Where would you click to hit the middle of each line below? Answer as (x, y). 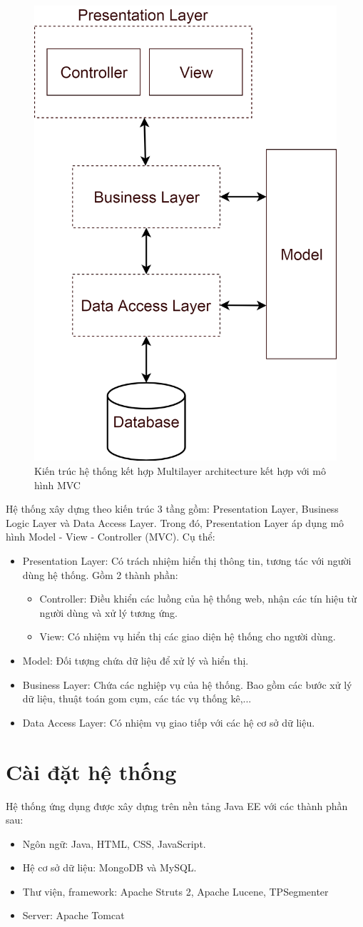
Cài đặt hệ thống (91, 771)
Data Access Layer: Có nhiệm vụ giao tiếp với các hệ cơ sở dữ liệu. (169, 722)
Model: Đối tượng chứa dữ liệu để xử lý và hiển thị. (136, 661)
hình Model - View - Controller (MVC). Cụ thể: (111, 537)
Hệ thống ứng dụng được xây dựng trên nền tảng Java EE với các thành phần (177, 805)
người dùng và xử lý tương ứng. (108, 612)
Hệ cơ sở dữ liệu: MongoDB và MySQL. (109, 867)
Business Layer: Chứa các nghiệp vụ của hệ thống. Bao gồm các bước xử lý (187, 684)
